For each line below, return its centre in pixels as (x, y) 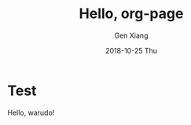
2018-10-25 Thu (131, 50)
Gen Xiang (131, 35)
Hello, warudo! (31, 112)
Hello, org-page (131, 14)
